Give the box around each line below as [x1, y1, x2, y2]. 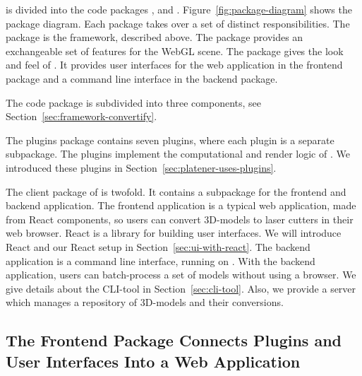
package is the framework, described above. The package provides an [6, 30, 303, 45]
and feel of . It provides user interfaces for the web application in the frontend [6, 57, 343, 72]
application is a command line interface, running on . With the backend [6, 253, 315, 268]
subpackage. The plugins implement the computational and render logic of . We [6, 146, 350, 161]
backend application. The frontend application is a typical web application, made [6, 198, 356, 213]
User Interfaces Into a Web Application [6, 350, 301, 372]
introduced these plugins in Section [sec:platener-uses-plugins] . [6, 160, 277, 175]
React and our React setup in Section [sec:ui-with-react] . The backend [6, 239, 310, 254]
